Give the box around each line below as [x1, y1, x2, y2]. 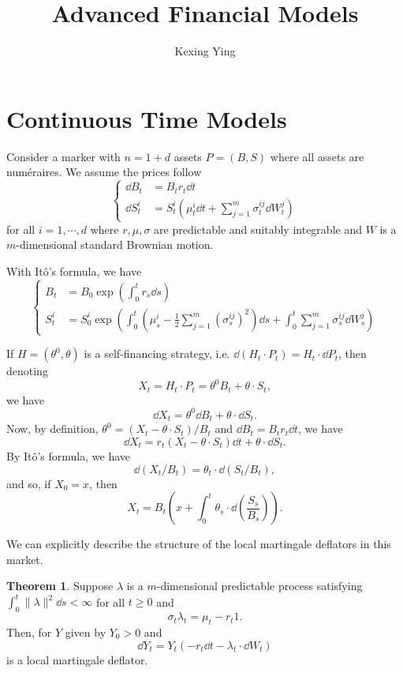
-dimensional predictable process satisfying [156, 577, 363, 594]
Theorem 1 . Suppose [6, 577, 114, 594]
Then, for [6, 623, 52, 640]
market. [6, 551, 43, 567]
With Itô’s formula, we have [6, 263, 142, 280]
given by [65, 623, 106, 640]
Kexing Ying [174, 43, 236, 59]
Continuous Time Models [6, 102, 287, 134]
